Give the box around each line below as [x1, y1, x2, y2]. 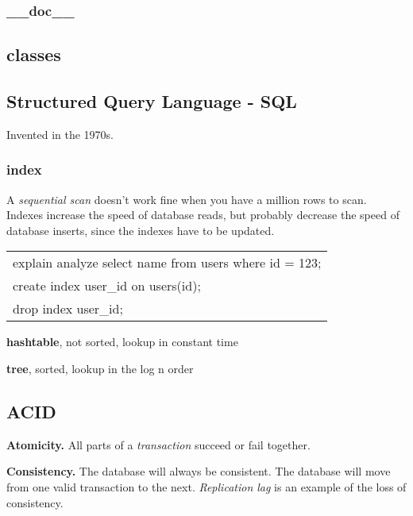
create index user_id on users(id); [13, 276, 201, 295]
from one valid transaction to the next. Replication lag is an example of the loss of [6, 479, 407, 495]
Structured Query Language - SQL [6, 89, 297, 114]
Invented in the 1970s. [6, 125, 114, 142]
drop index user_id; [13, 299, 123, 318]
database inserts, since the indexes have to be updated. [6, 221, 275, 238]
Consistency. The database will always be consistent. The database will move [6, 463, 391, 479]
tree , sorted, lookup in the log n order [6, 360, 194, 377]
